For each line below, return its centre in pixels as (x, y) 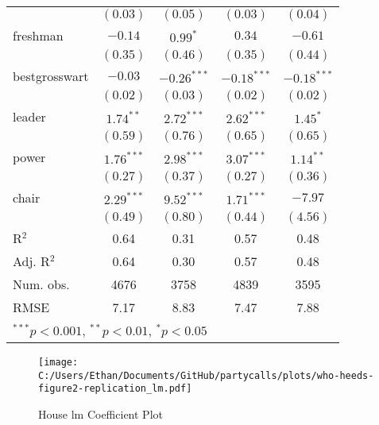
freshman (38, 35)
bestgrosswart (51, 76)
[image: (58, 362)
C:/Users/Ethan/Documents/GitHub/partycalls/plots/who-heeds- (206, 375)
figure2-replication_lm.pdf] (115, 389)
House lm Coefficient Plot (101, 413)
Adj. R (31, 261)
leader (29, 116)
